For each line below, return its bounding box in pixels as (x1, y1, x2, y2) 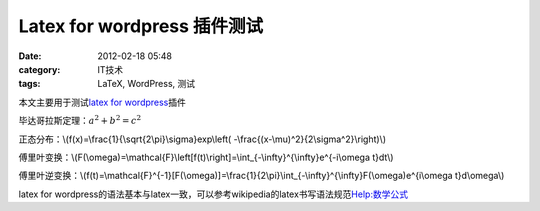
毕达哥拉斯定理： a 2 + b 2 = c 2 (18, 113, 142, 127)
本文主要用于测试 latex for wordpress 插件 (18, 96, 187, 108)
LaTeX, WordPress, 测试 (97, 78, 196, 90)
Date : (18, 50, 42, 62)
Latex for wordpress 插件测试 (18, 15, 264, 37)
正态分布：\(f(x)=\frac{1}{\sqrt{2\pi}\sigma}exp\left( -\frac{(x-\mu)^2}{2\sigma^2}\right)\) (18, 133, 387, 145)
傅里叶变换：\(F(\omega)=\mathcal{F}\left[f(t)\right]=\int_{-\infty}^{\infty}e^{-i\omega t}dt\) (18, 151, 394, 163)
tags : (18, 78, 41, 90)
